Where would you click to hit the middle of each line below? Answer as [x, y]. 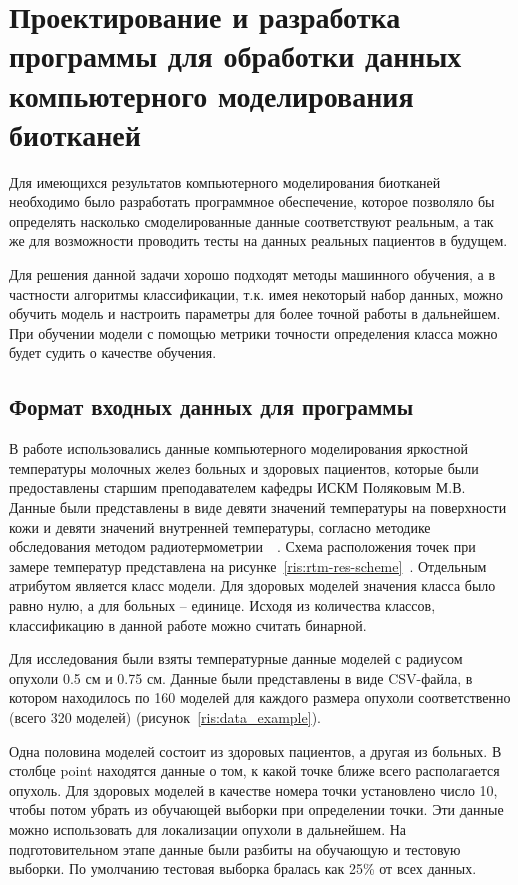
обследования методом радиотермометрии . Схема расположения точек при [242, 546]
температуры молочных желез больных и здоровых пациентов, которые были [244, 467]
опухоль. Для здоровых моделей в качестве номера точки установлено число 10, [253, 789]
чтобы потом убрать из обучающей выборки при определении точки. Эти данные [256, 809]
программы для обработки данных [235, 55]
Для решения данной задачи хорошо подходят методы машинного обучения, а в [252, 274]
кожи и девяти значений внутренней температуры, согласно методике [220, 526]
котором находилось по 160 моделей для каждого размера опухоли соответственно [260, 697]
